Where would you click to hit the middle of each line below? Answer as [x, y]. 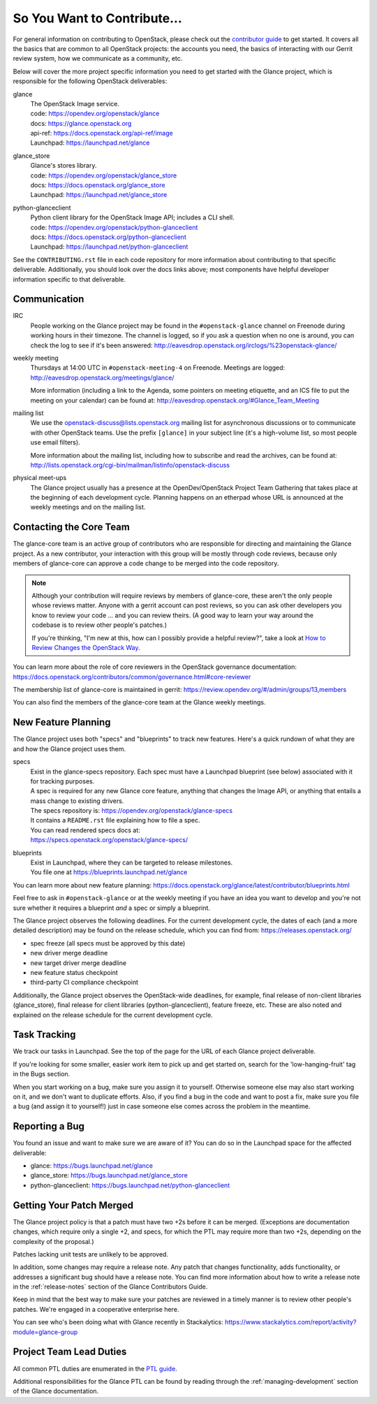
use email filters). [55, 442]
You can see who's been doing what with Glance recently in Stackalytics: [118, 1322]
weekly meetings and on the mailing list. [88, 507]
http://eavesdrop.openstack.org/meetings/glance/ [102, 377]
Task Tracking [44, 1035]
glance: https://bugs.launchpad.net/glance [92, 1166]
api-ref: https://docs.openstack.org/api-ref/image [102, 133]
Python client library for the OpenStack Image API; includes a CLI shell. [132, 217]
